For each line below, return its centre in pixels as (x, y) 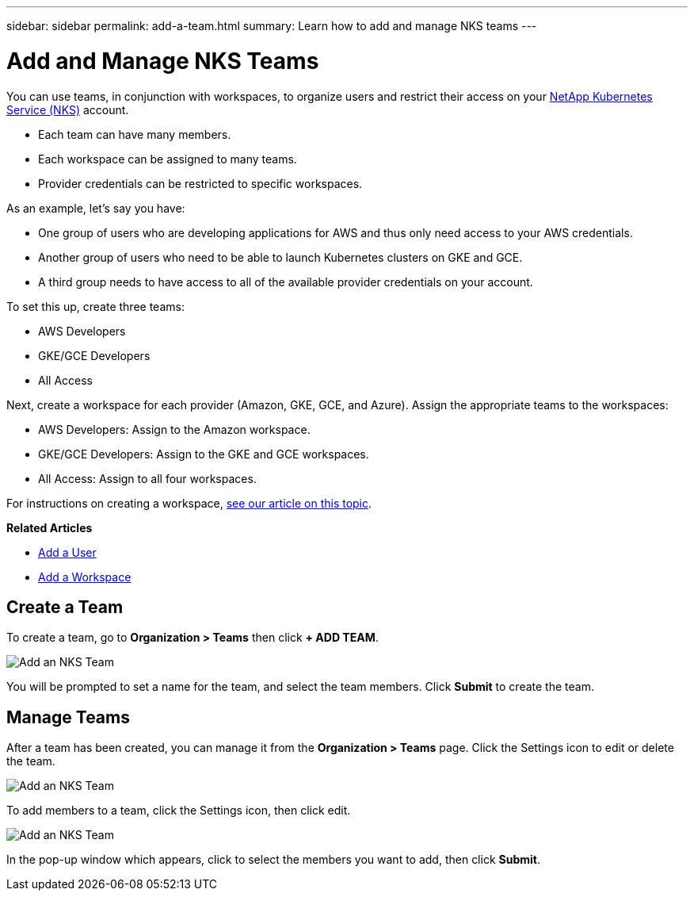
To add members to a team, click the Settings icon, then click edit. (179, 811)
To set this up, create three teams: (95, 306)
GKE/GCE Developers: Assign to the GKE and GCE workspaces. (204, 454)
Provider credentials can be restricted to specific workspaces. (200, 183)
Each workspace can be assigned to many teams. (168, 159)
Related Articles (50, 527)
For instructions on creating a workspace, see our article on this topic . (189, 503)
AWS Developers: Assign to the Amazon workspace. (174, 429)
